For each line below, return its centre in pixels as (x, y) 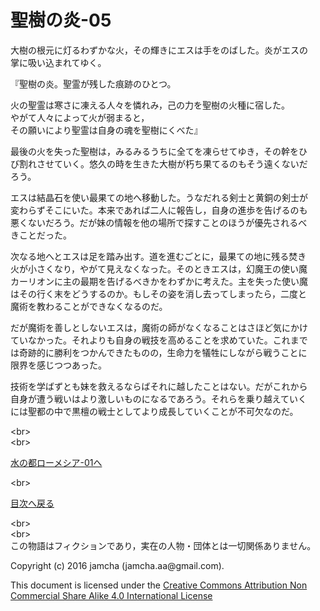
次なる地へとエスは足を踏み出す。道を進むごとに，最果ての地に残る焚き (158, 256)
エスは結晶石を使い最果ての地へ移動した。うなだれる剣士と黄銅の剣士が (159, 197)
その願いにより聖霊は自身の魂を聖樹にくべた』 (106, 130)
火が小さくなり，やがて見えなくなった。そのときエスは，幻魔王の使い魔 (159, 268)
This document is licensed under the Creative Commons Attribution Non (159, 585)
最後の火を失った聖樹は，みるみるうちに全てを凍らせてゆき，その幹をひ (159, 151)
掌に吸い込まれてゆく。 (58, 62)
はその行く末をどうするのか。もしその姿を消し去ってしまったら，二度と (159, 293)
